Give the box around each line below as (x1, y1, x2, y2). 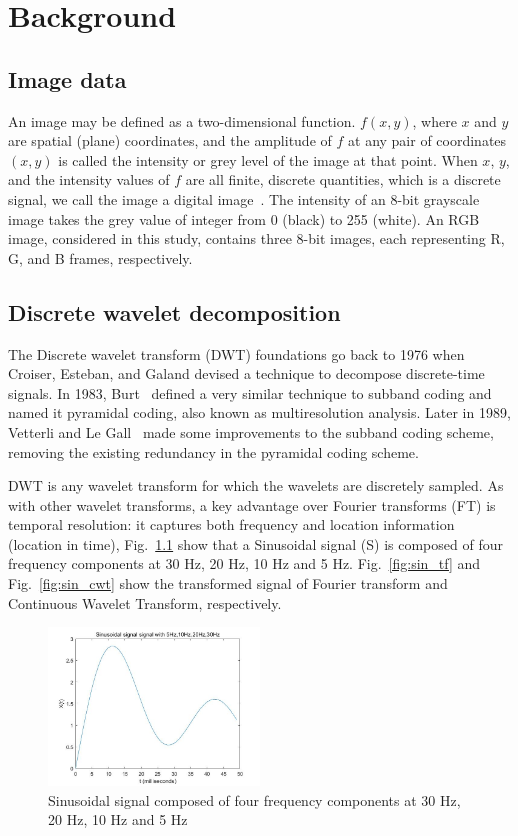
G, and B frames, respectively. (8, 247, 193, 268)
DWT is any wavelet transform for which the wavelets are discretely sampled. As (8, 475, 504, 496)
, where (412, 110, 457, 131)
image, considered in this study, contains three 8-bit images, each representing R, (8, 228, 505, 249)
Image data (8, 63, 127, 94)
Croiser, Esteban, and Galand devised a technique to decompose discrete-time (8, 363, 485, 384)
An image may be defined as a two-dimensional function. (8, 110, 356, 131)
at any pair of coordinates (348, 130, 507, 151)
